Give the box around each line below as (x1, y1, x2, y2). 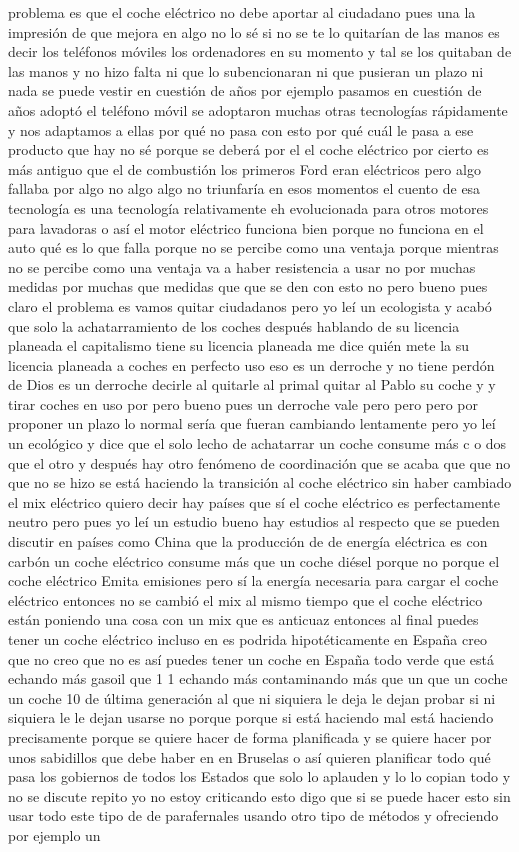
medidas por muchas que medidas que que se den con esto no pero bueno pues (8, 276, 488, 297)
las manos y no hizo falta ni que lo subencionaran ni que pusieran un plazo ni (8, 60, 484, 81)
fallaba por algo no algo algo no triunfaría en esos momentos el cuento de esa (8, 178, 481, 199)
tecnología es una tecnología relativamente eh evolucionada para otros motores (8, 197, 489, 218)
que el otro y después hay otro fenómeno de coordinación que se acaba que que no (8, 452, 511, 473)
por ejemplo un (8, 824, 101, 845)
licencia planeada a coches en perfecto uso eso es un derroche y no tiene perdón (8, 354, 495, 375)
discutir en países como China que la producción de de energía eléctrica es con (8, 531, 488, 552)
